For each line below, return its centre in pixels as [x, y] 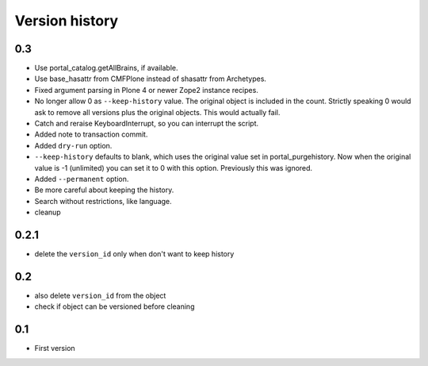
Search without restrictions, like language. [103, 201]
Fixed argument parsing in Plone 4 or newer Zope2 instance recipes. [147, 90]
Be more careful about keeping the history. [104, 190]
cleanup [48, 212]
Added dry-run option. [73, 145]
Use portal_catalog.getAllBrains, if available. [106, 68]
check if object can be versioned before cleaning [115, 306]
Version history [67, 21]
